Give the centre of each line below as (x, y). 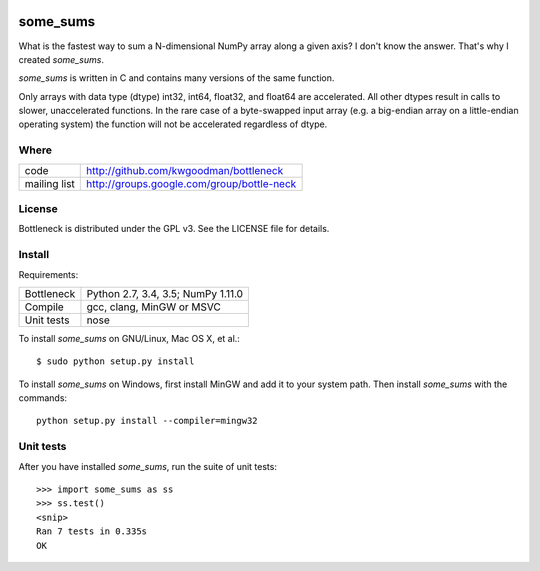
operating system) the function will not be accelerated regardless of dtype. (173, 124)
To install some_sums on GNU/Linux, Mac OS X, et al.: (129, 338)
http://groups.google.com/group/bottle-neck (191, 183)
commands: (43, 398)
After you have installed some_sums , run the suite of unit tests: (147, 466)
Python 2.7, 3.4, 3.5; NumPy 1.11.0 (165, 293)
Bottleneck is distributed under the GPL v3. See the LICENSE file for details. (174, 229)
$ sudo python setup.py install (115, 361)
